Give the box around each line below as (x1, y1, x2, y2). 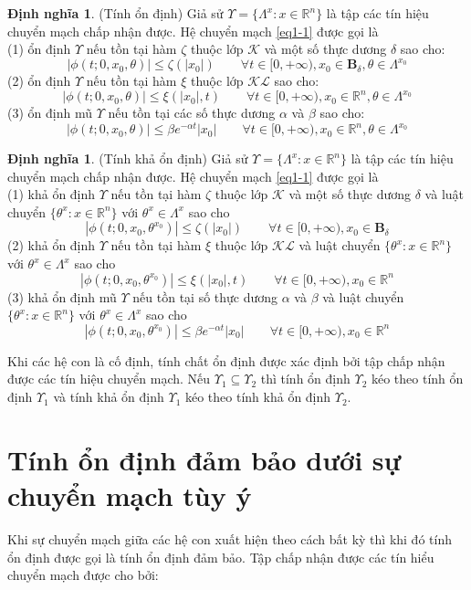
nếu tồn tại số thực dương (132, 287, 278, 306)
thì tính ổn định (260, 369, 351, 388)
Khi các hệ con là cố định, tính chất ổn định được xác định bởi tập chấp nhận (7, 351, 445, 370)
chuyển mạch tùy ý (7, 477, 252, 514)
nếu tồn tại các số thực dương (108, 103, 276, 122)
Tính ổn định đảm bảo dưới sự (7, 440, 402, 478)
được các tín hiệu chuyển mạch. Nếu (7, 369, 211, 388)
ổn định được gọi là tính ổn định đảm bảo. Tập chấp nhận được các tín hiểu (7, 547, 434, 566)
